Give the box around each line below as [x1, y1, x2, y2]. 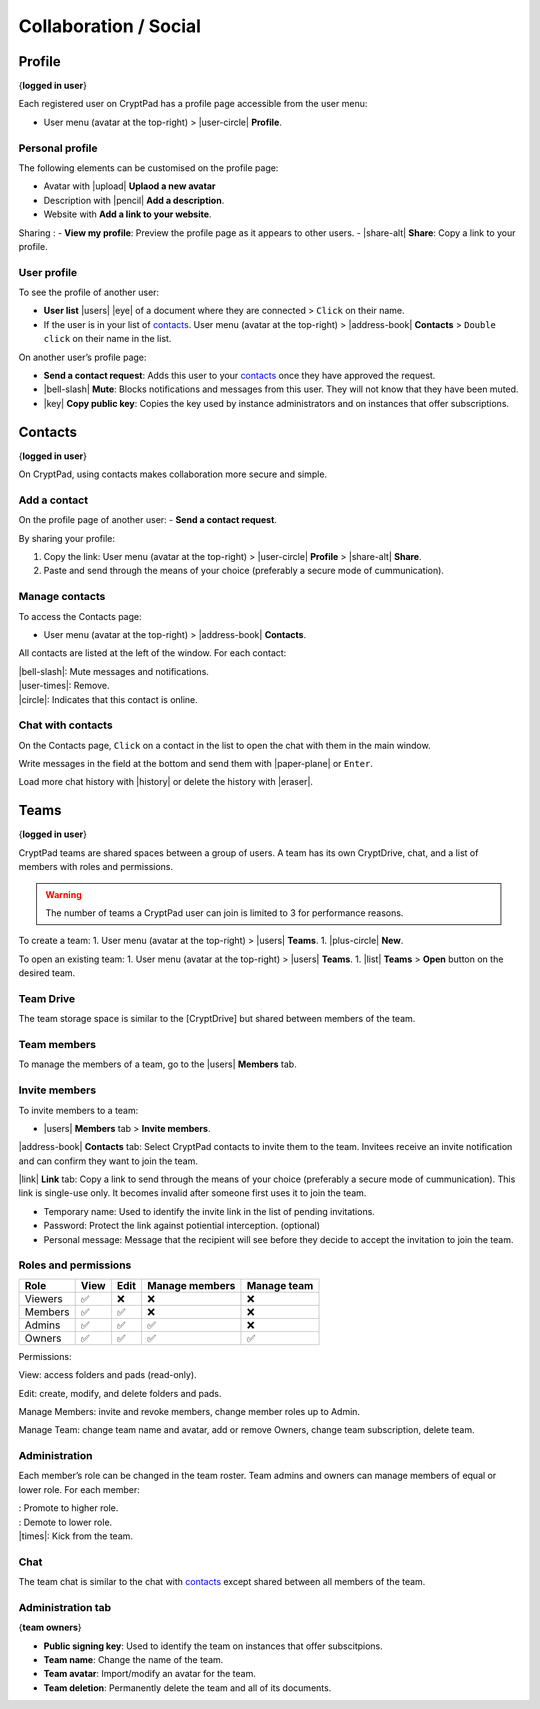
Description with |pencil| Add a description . [43, 194, 225, 206]
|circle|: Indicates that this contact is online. [18, 693, 199, 705]
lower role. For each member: [18, 1483, 140, 1495]
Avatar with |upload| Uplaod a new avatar [43, 180, 216, 192]
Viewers [24, 1291, 64, 1305]
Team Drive [18, 991, 76, 1005]
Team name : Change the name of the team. [43, 1654, 224, 1666]
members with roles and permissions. [18, 861, 174, 873]
